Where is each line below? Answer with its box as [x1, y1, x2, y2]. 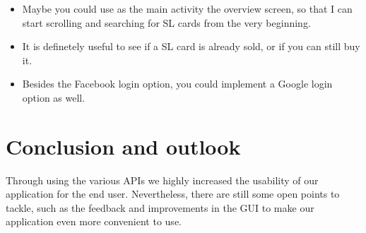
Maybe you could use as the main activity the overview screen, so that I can [22, 1, 353, 16]
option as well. [22, 90, 85, 104]
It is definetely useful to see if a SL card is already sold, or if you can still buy [22, 39, 360, 54]
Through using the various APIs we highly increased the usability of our [6, 172, 319, 187]
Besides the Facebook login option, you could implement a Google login [22, 76, 333, 91]
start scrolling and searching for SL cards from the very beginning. [22, 15, 311, 30]
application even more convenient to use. [6, 214, 182, 229]
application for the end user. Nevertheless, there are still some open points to [6, 186, 340, 201]
